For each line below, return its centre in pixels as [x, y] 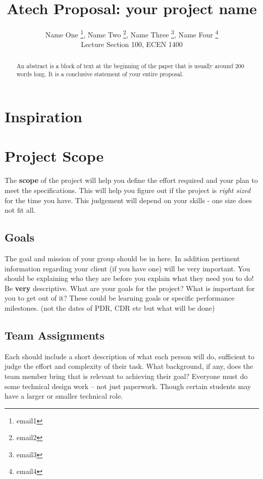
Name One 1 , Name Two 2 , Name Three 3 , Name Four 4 [132, 34]
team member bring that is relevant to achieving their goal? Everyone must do [126, 376]
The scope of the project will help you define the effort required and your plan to [131, 180]
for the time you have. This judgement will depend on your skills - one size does [128, 200]
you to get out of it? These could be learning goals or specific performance [120, 298]
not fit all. [20, 210]
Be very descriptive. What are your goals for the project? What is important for [130, 288]
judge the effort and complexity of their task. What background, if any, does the [129, 366]
